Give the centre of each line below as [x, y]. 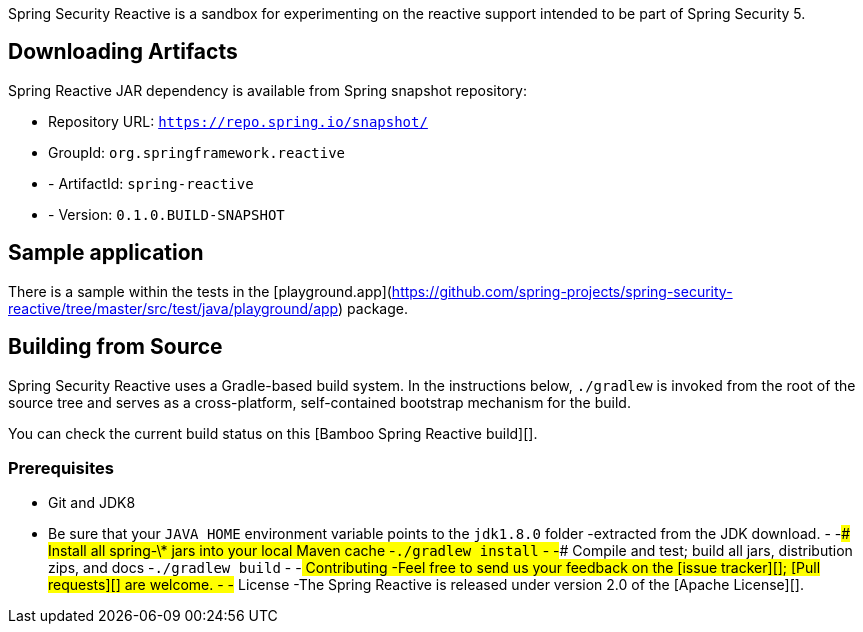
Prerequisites [61, 467]
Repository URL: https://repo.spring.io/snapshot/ [238, 121]
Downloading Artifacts [123, 52]
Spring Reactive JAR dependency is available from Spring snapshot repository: [267, 90]
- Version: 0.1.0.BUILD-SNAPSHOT [166, 214]
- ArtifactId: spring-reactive [151, 183]
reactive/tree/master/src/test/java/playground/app [173, 308]
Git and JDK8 [92, 503]
